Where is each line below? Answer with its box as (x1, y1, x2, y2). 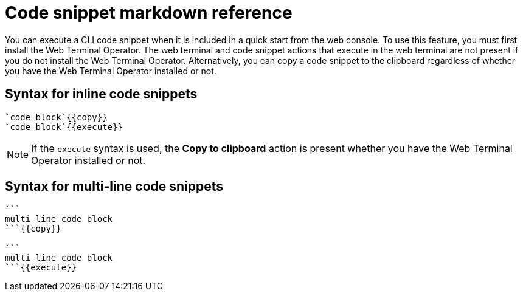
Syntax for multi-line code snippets (5, 179, 224, 194)
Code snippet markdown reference (5, 2, 293, 23)
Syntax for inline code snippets (5, 86, 198, 102)
